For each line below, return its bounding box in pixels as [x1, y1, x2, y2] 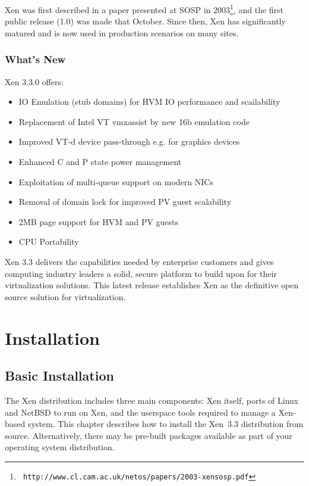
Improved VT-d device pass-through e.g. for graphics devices [18, 135, 240, 148]
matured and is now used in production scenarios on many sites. [5, 26, 239, 39]
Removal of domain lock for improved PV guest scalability [18, 195, 232, 208]
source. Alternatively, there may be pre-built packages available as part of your [5, 429, 292, 441]
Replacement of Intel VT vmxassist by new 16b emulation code [18, 115, 250, 127]
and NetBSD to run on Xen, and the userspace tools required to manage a [5, 406, 276, 418]
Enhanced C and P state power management [18, 155, 182, 168]
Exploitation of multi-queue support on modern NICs [18, 175, 213, 188]
